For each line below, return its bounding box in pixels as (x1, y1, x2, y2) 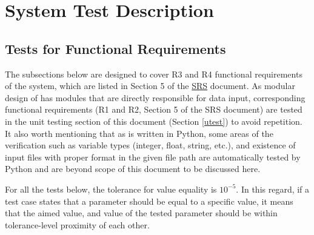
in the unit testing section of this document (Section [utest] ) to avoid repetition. (5, 114, 302, 127)
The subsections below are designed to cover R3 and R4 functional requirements (5, 67, 302, 80)
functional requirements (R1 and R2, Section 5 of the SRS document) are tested (5, 103, 302, 116)
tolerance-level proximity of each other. (5, 218, 150, 231)
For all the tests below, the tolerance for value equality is (5, 182, 217, 195)
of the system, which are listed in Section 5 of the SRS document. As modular (5, 79, 295, 92)
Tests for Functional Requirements (5, 39, 226, 58)
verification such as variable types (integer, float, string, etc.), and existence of (5, 139, 296, 151)
